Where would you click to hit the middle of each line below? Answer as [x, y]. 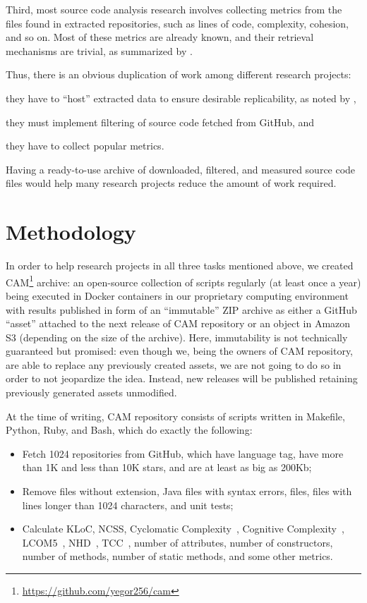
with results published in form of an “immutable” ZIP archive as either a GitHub [181, 309]
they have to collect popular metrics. [85, 146]
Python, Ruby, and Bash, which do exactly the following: [129, 430]
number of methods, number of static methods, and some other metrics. [178, 556]
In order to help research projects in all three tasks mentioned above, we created [180, 266]
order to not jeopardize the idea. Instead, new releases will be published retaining [182, 378]
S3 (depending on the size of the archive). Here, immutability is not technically [177, 337]
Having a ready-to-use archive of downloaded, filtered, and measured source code [181, 169]
